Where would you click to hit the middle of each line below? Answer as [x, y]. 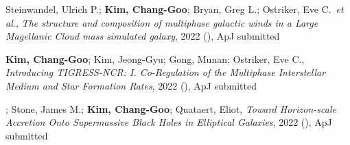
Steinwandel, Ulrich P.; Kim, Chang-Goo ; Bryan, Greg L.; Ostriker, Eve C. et [175, 9]
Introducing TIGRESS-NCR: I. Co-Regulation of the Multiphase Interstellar [166, 72]
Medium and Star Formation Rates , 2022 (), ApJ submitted [131, 85]
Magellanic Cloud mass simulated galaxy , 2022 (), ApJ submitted [143, 36]
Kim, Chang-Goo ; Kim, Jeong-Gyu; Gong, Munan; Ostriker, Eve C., [155, 58]
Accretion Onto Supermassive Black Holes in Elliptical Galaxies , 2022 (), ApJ [169, 122]
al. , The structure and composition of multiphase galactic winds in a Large [162, 22]
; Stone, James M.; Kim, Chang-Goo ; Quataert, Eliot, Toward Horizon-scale [171, 108]
